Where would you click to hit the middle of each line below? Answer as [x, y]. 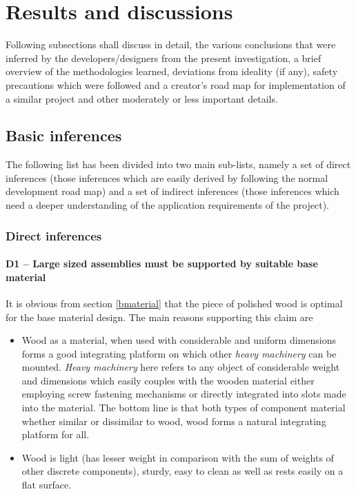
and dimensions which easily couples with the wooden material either [168, 380]
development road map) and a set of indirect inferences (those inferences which [172, 191]
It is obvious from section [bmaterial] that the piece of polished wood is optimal [174, 303]
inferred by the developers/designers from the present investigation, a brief [164, 58]
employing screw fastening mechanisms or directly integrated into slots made [184, 394]
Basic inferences [64, 135]
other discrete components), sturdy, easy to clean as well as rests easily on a [182, 471]
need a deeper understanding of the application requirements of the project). [167, 205]
